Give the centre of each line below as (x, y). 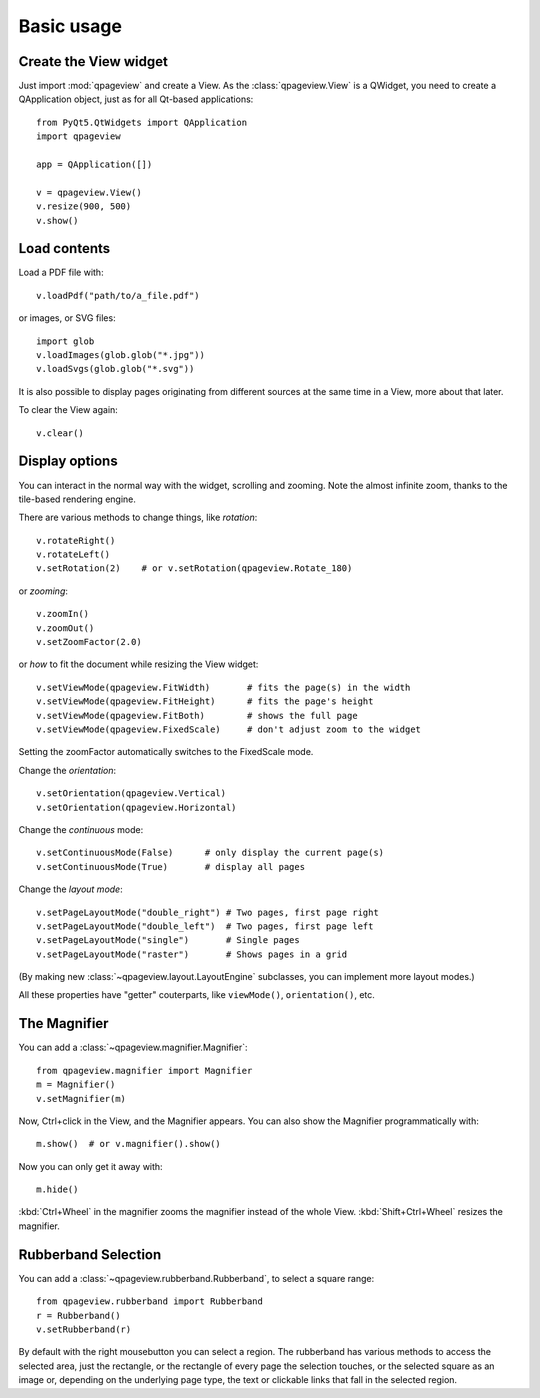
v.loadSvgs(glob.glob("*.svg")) (115, 369)
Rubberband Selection (90, 1254)
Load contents (64, 248)
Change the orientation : (67, 770)
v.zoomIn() (63, 614)
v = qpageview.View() (89, 192)
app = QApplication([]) (94, 164)
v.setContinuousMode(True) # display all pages (170, 866)
